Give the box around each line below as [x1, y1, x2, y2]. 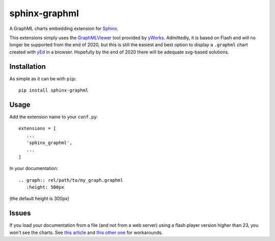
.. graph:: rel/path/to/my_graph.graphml [18, 177, 123, 183]
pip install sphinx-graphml [18, 87, 89, 94]
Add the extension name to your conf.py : [9, 113, 98, 119]
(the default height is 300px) [9, 196, 70, 202]
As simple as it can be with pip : [9, 75, 76, 81]
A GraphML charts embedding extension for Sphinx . [9, 25, 119, 32]
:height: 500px [26, 185, 65, 190]
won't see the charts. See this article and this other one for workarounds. [9, 229, 163, 235]
